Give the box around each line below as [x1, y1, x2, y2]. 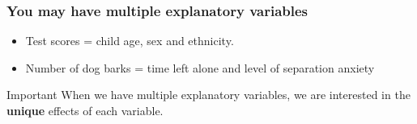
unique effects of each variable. [6, 102, 164, 118]
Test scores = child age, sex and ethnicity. [25, 32, 234, 49]
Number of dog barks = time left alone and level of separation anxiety [25, 59, 375, 76]
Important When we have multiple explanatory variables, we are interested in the [6, 86, 411, 103]
